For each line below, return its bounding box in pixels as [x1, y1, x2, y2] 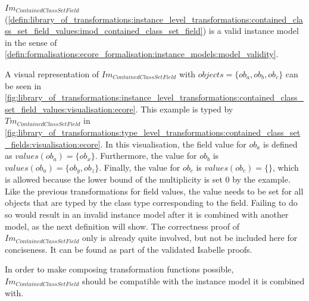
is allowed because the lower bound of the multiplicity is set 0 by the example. [5, 173, 291, 186]
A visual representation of [5, 67, 99, 80]
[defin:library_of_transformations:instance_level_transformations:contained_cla [8, 12, 303, 25]
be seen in [5, 79, 42, 92]
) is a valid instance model [202, 24, 299, 37]
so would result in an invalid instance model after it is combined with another [5, 208, 289, 220]
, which [272, 161, 299, 173]
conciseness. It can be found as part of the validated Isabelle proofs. [5, 243, 252, 255]
